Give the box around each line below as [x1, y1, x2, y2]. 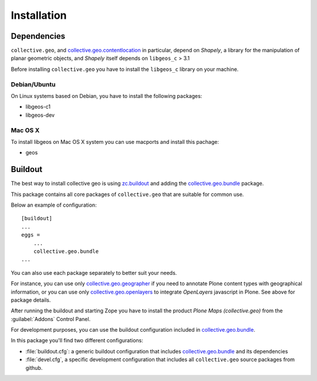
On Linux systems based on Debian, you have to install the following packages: [11, 92, 203, 99]
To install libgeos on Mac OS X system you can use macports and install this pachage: [11, 138, 220, 145]
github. [25, 364, 43, 371]
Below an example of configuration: [11, 201, 97, 208]
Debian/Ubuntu [11, 80, 56, 88]
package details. [11, 296, 51, 304]
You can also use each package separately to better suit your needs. [11, 269, 177, 276]
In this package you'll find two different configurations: [11, 337, 144, 344]
